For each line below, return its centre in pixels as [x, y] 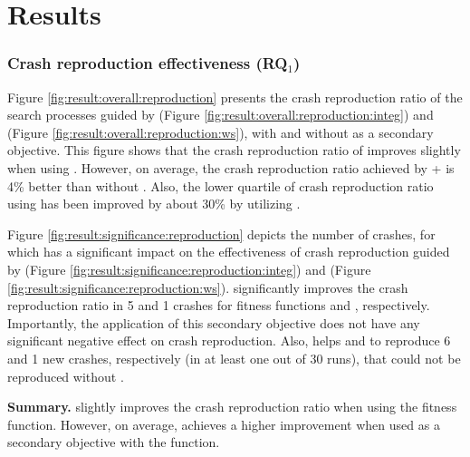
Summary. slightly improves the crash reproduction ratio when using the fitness [232, 407]
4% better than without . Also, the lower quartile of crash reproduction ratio [221, 185]
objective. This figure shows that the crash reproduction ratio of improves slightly [234, 150]
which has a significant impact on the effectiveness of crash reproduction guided [229, 252]
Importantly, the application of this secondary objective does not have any [214, 322]
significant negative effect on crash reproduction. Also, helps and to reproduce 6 [229, 340]
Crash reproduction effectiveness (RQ [148, 63]
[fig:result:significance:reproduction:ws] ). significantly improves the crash [208, 287]
